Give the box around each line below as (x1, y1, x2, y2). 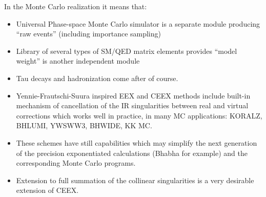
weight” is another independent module (16, 55, 140, 66)
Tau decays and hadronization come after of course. (16, 72, 178, 83)
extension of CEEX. (16, 185, 79, 195)
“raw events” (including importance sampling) (16, 28, 161, 39)
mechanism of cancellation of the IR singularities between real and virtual (16, 100, 249, 111)
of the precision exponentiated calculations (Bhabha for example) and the (16, 147, 248, 158)
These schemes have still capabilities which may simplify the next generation (16, 137, 257, 148)
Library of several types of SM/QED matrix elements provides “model (16, 45, 237, 56)
